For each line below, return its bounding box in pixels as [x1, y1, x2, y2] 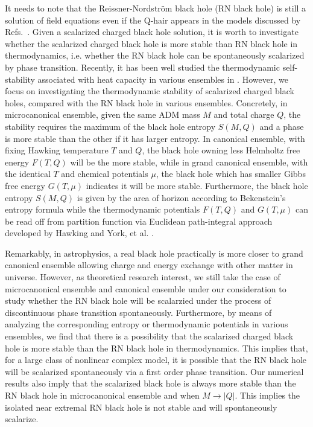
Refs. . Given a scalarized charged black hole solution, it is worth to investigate [5, 25, 299, 38]
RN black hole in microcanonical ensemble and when [5, 389, 200, 401]
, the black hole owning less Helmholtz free [142, 144, 300, 156]
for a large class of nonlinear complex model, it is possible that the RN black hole [5, 353, 307, 366]
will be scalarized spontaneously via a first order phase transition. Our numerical [5, 365, 304, 377]
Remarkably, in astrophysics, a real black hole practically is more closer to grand [5, 246, 303, 259]
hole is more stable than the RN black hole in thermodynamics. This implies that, [5, 341, 308, 354]
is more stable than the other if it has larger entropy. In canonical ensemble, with [5, 132, 305, 144]
